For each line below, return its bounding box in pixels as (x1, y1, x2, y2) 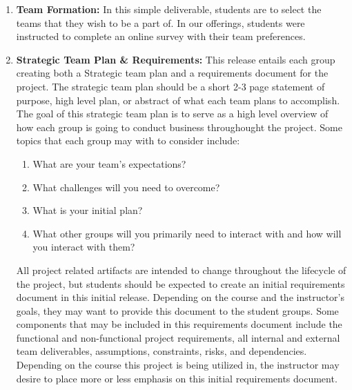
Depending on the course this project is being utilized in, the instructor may (16, 358, 340, 372)
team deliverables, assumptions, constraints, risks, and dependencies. (16, 344, 307, 358)
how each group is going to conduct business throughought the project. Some (16, 119, 342, 134)
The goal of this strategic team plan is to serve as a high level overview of (16, 106, 329, 121)
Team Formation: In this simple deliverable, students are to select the (16, 2, 322, 16)
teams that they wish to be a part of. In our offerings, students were (16, 15, 305, 30)
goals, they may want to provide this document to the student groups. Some (16, 303, 339, 318)
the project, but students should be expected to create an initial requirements (16, 276, 345, 291)
